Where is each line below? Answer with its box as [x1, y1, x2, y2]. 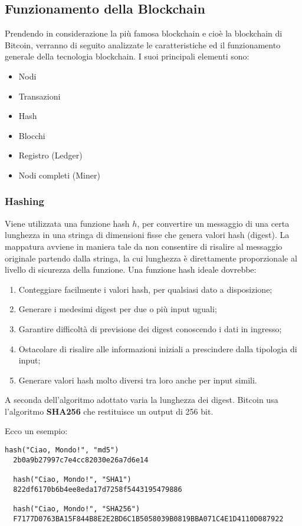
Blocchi [18, 129, 45, 141]
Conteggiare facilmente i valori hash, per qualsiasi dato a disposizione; [18, 283, 273, 295]
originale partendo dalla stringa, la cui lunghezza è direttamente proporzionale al [5, 252, 297, 264]
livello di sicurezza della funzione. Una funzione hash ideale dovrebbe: [5, 263, 257, 276]
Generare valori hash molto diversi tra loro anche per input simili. [18, 373, 257, 386]
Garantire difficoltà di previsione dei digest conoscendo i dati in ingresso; [18, 322, 282, 335]
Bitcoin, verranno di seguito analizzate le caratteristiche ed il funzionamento [5, 38, 281, 51]
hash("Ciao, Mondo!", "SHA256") [13, 505, 140, 514]
